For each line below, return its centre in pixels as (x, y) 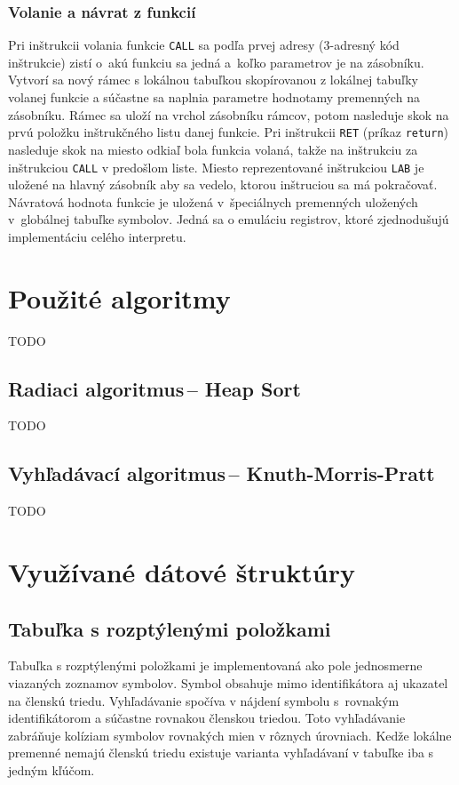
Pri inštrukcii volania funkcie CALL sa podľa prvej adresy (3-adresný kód (204, 45)
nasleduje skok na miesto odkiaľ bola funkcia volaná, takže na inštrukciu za (213, 149)
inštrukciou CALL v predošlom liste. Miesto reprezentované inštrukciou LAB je (216, 167)
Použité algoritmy (119, 297)
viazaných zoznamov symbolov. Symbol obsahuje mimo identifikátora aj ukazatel (228, 683)
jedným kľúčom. (51, 769)
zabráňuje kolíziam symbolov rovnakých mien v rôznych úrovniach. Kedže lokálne (230, 735)
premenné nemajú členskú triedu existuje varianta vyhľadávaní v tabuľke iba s (221, 753)
